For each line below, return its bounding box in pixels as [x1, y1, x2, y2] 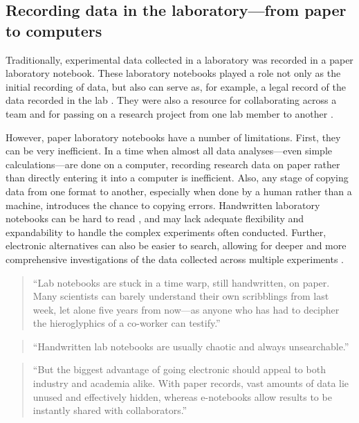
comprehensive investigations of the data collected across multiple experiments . [6, 251, 344, 266]
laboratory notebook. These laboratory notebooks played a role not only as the [6, 66, 341, 80]
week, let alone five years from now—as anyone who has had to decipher [33, 302, 340, 316]
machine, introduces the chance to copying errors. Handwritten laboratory [6, 197, 320, 212]
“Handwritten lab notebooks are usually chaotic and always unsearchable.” [33, 339, 349, 353]
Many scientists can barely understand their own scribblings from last [33, 289, 329, 303]
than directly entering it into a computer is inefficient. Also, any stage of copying [6, 170, 349, 185]
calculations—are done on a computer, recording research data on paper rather [6, 156, 340, 171]
